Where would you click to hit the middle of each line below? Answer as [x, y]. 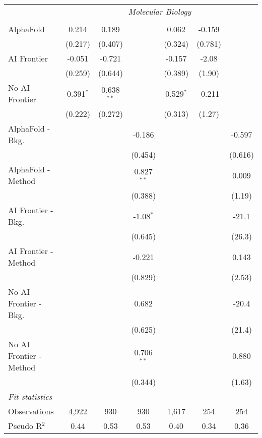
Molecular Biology [160, 11]
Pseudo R [25, 426]
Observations [31, 411]
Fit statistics [30, 396]
